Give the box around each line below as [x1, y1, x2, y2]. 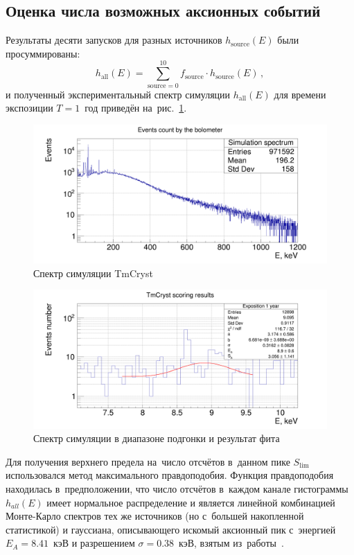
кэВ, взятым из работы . [179, 536, 284, 550]
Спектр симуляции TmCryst [33, 265, 153, 280]
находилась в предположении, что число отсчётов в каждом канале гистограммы [6, 482, 348, 496]
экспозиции [6, 100, 53, 115]
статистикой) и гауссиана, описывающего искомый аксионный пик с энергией [6, 522, 336, 536]
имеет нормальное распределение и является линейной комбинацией [46, 495, 335, 509]
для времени [274, 87, 326, 101]
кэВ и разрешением [53, 536, 135, 550]
